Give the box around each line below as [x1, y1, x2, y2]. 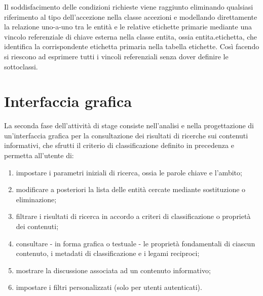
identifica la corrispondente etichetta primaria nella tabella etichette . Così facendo [4, 41, 259, 52]
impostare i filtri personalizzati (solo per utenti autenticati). [16, 282, 202, 292]
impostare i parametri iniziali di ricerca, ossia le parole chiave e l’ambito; [16, 167, 242, 177]
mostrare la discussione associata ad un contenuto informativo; [16, 265, 211, 275]
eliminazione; [16, 194, 57, 204]
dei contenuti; [16, 221, 59, 232]
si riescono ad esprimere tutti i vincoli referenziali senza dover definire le [4, 51, 229, 61]
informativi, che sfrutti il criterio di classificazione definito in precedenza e [4, 140, 234, 151]
